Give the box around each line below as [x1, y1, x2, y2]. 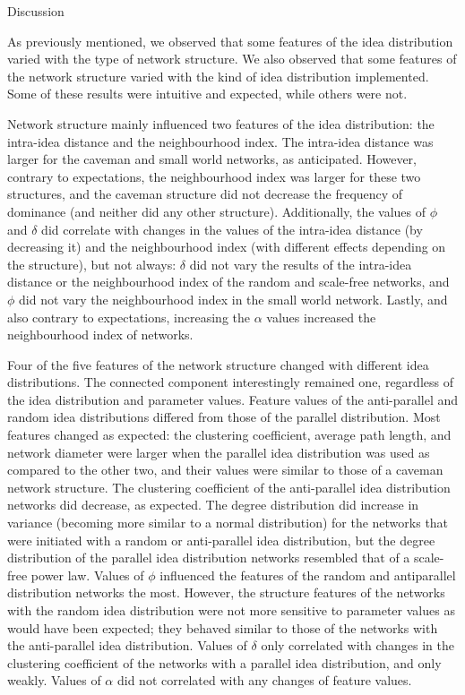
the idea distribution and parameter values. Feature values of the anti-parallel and [7, 390, 459, 408]
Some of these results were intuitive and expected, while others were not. [7, 84, 408, 103]
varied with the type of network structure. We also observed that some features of [7, 49, 457, 68]
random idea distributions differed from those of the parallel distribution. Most [7, 408, 441, 426]
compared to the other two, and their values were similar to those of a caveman [7, 460, 443, 479]
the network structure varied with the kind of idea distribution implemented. [7, 66, 429, 85]
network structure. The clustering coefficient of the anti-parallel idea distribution [7, 477, 451, 496]
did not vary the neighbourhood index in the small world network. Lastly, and [19, 289, 448, 308]
